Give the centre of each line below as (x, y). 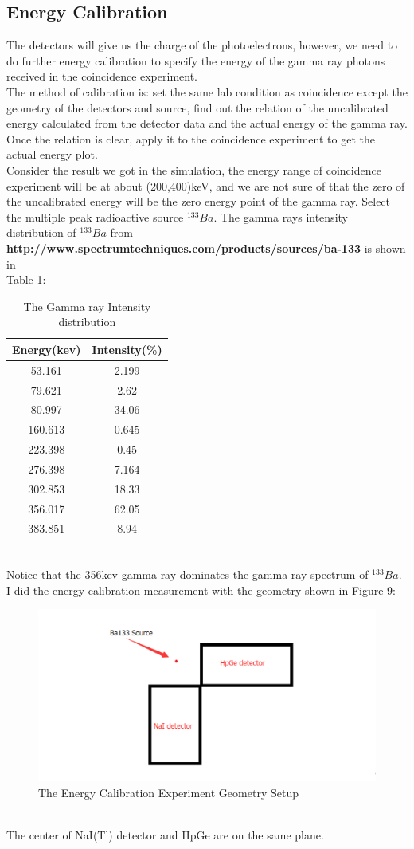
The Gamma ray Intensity (87, 306)
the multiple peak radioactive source (95, 216)
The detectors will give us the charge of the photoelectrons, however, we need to (202, 45)
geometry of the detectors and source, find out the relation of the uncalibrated (197, 107)
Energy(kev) (47, 349)
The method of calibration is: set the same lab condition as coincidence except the (207, 91)
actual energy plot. (52, 154)
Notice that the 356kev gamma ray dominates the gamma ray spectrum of (187, 574)
